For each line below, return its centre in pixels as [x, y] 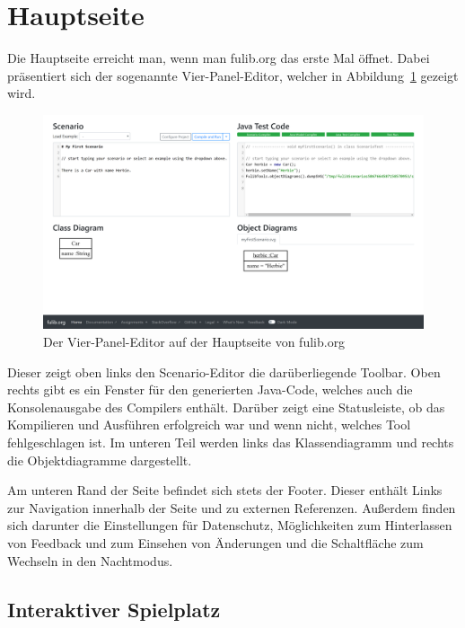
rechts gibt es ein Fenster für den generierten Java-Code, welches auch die [210, 389]
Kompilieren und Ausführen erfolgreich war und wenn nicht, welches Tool [209, 425]
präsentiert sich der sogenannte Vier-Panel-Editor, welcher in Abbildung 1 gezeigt [233, 75]
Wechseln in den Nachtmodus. [90, 560]
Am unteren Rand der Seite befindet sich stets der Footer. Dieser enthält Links [225, 490]
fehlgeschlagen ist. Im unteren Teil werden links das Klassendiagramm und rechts [231, 442]
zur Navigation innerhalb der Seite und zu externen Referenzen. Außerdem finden [232, 507]
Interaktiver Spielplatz [114, 609]
